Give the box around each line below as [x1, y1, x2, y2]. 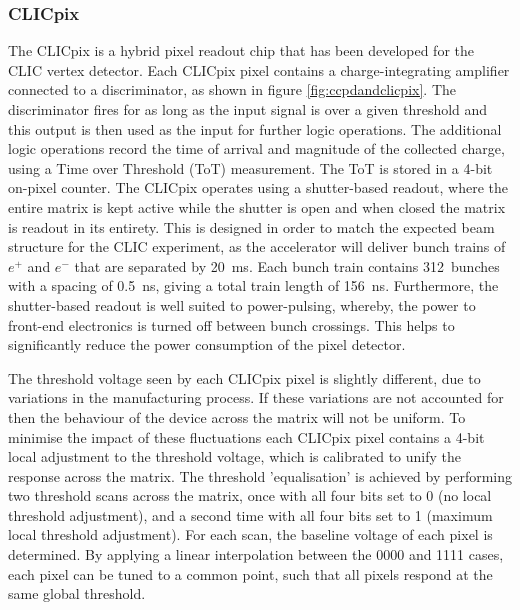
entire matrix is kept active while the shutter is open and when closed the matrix [8, 196, 506, 217]
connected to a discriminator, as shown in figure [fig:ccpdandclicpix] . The [8, 79, 457, 100]
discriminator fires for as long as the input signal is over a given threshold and [8, 99, 488, 119]
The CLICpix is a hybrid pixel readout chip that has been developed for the [8, 40, 474, 61]
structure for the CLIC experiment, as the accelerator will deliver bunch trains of [8, 236, 506, 257]
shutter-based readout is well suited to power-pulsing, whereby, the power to [8, 294, 476, 315]
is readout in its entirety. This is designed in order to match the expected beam [8, 216, 495, 237]
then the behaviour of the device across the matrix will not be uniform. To [8, 406, 466, 427]
